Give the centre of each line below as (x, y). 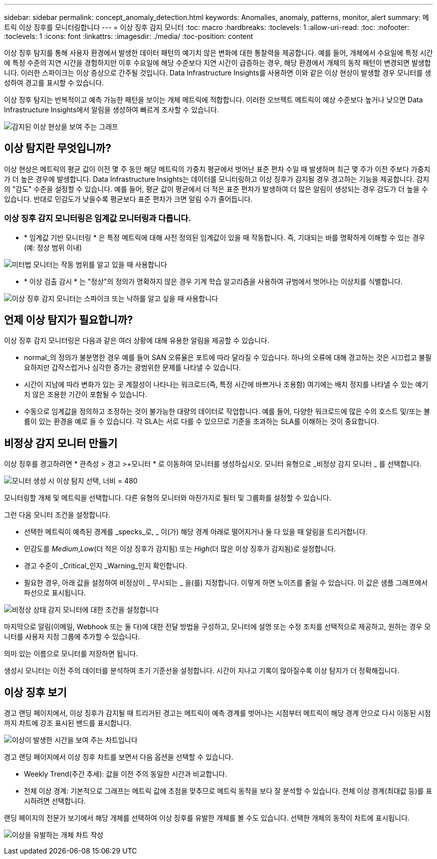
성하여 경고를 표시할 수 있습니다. (54, 83)
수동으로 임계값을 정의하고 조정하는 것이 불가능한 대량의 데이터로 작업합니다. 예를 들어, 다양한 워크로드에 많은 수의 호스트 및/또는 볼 (227, 412)
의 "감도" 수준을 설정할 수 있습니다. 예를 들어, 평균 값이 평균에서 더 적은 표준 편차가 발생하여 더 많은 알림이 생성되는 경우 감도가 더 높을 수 (216, 189)
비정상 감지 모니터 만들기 (61, 443)
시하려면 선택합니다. (55, 801)
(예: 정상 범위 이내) (53, 247)
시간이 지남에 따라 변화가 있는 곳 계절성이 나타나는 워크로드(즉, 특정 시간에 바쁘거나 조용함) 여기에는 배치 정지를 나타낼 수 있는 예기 (226, 385)
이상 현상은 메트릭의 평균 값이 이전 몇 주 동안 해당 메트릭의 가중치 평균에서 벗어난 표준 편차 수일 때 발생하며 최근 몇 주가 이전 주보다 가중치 (217, 169)
